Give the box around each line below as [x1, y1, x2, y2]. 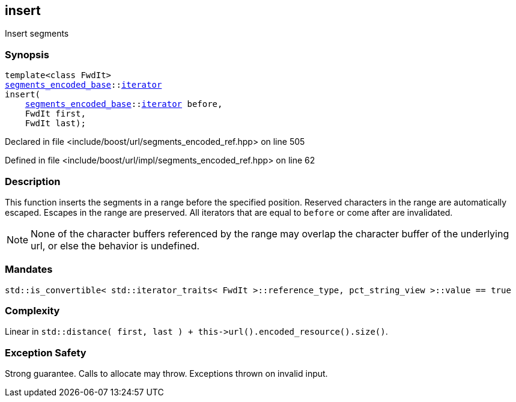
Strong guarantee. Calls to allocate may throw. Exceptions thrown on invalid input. [5, 368, 328, 379]
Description [5, 175, 61, 187]
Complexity [5, 305, 60, 317]
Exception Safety [5, 346, 87, 359]
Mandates [5, 263, 53, 276]
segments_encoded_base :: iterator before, [25, 99, 223, 109]
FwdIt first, [25, 109, 86, 119]
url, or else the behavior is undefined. [31, 239, 200, 252]
